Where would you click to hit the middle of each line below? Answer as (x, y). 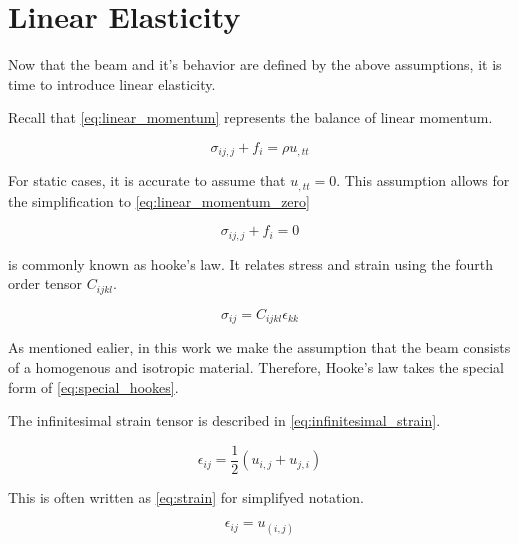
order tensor (45, 283)
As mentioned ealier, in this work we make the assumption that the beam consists (259, 347)
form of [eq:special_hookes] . (93, 386)
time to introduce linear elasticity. (112, 83)
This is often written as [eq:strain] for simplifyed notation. (186, 496)
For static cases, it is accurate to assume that (147, 180)
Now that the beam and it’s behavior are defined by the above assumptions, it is (255, 64)
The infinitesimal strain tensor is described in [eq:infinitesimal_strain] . (224, 420)
